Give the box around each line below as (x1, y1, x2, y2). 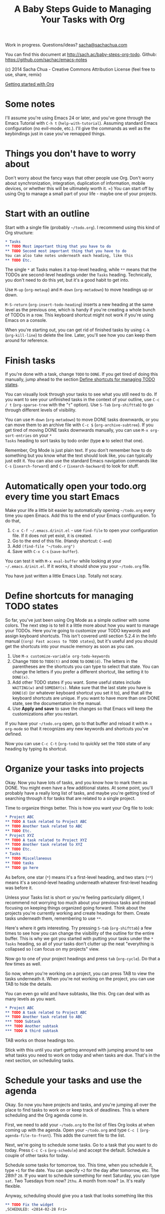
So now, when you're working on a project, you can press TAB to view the (5, 970, 155, 976)
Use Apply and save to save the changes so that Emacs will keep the (12, 706, 153, 711)
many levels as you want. (5, 996, 57, 1002)
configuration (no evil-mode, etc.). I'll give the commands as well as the (5, 125, 151, 132)
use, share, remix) (5, 72, 42, 78)
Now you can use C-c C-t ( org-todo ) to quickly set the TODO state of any (5, 741, 151, 747)
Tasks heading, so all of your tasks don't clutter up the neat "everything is (5, 941, 154, 947)
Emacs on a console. (5, 317, 48, 323)
